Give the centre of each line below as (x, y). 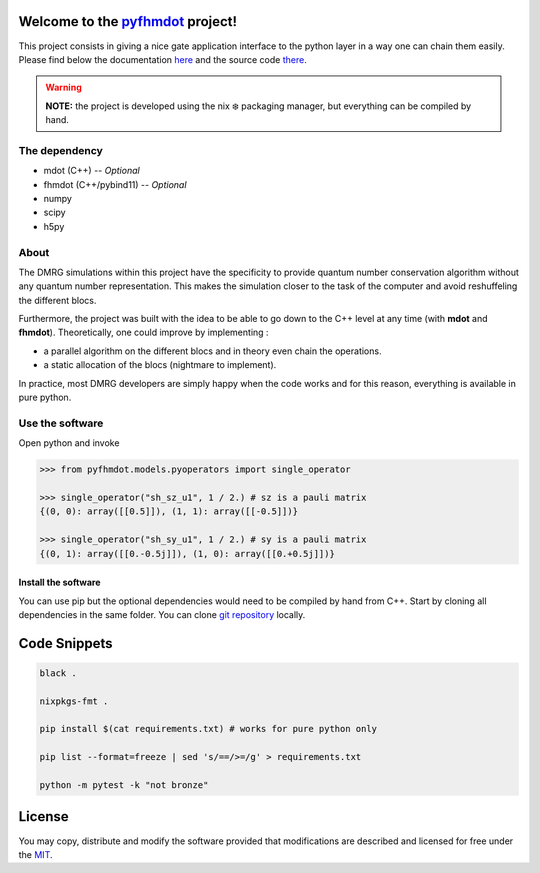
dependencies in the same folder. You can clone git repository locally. (162, 614)
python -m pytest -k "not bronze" (124, 785)
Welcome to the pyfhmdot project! (128, 21)
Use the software (61, 423)
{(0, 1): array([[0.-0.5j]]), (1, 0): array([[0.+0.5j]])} (187, 553)
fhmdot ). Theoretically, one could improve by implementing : (143, 332)
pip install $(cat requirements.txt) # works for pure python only (208, 729)
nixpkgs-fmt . (74, 701)
